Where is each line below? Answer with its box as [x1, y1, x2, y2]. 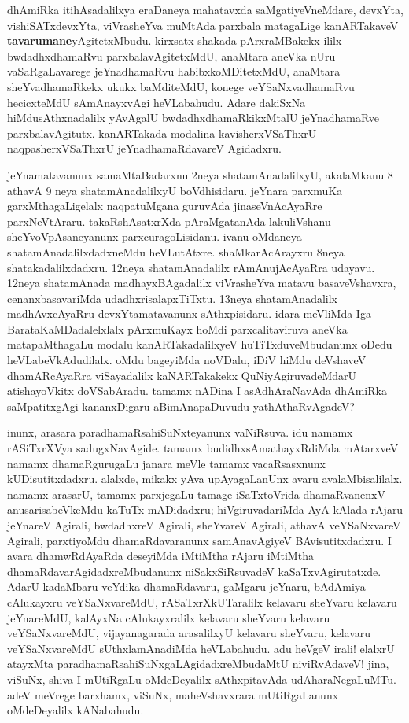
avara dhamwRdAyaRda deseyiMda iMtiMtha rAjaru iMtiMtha [7, 548, 314, 564]
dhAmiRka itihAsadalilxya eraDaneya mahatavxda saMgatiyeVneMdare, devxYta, [7, 2, 403, 17]
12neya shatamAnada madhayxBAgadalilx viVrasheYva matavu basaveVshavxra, [7, 275, 396, 291]
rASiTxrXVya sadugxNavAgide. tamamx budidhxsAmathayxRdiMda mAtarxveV [7, 440, 399, 456]
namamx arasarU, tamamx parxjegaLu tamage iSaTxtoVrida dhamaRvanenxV [7, 485, 385, 502]
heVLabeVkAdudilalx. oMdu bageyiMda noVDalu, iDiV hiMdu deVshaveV [7, 352, 367, 368]
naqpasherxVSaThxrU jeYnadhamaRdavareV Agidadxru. [7, 140, 282, 157]
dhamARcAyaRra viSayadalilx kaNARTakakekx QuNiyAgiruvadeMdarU [7, 367, 357, 383]
